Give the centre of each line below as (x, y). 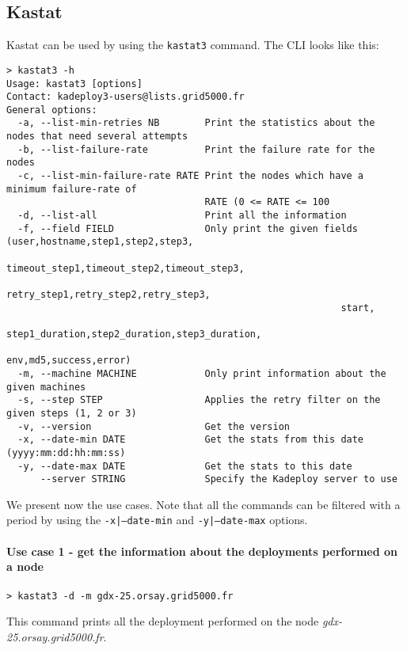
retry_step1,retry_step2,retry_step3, (108, 295)
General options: (52, 110)
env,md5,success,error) (69, 361)
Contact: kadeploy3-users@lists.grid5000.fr (126, 97)
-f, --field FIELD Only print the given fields (188, 228)
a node (25, 566)
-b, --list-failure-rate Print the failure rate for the (196, 149)
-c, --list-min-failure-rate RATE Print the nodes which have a (191, 176)
